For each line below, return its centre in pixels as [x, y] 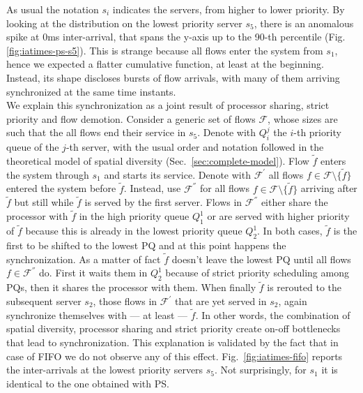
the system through [48, 174]
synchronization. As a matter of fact [84, 259]
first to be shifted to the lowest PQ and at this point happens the [146, 245]
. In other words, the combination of [273, 314]
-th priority [317, 132]
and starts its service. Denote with [177, 174]
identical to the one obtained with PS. [88, 383]
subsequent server [44, 301]
